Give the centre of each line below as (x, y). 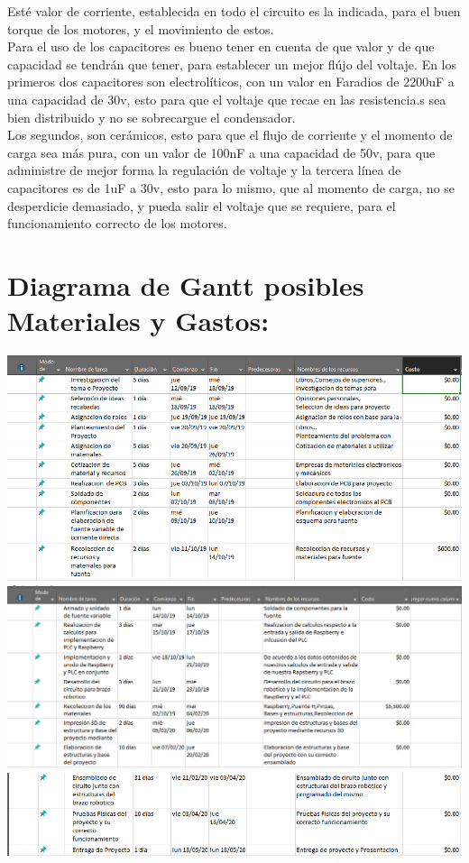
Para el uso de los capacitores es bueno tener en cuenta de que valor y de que (221, 46)
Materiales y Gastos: (138, 321)
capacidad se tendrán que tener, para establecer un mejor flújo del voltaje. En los (232, 64)
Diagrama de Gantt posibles (186, 285)
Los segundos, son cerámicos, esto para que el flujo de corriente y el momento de (230, 135)
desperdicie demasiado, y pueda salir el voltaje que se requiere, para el (202, 205)
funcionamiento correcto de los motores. (117, 223)
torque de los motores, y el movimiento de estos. (141, 28)
